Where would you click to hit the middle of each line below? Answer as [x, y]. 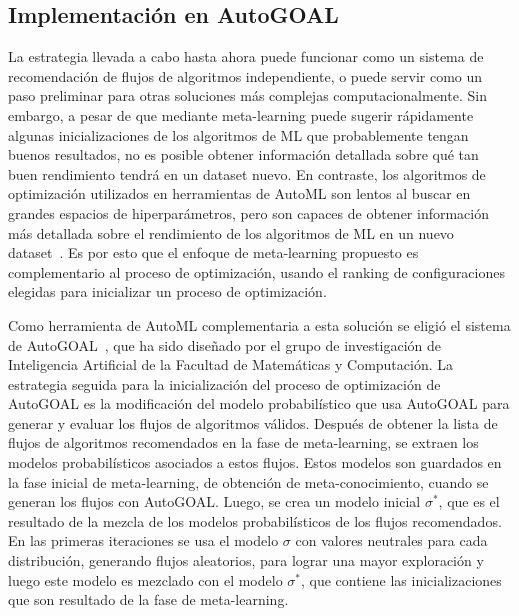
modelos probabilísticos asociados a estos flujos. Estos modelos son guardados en [255, 462]
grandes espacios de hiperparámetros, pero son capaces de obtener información [248, 212]
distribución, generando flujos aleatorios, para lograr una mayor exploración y [246, 560]
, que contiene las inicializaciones [401, 579]
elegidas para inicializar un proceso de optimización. [167, 291]
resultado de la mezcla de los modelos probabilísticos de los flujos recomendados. [255, 520]
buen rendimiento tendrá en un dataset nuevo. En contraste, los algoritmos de [247, 173]
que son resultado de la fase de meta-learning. [148, 599]
